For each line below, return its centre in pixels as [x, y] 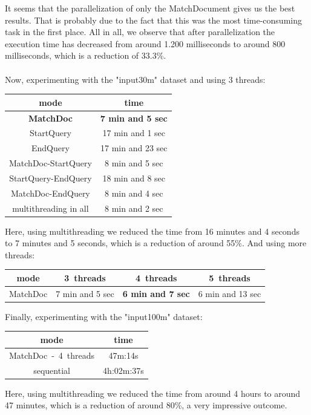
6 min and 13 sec [230, 293]
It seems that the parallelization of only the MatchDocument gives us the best [150, 8]
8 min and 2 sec [134, 208]
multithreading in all [51, 208]
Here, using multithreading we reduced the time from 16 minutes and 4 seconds [152, 231]
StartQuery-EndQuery [51, 178]
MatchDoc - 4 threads [52, 355]
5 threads [230, 277]
